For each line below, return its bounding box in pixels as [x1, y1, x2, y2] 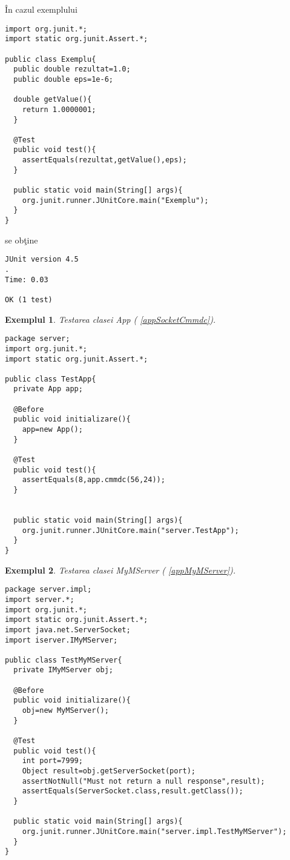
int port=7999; [22, 756, 83, 766]
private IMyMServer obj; [13, 666, 113, 675]
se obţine [5, 233, 38, 246]
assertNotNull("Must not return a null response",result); [22, 776, 265, 786]
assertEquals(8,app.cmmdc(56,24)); [22, 475, 165, 485]
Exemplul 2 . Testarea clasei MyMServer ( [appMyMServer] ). [5, 563, 236, 576]
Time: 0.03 [5, 275, 48, 284]
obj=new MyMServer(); [22, 706, 109, 715]
